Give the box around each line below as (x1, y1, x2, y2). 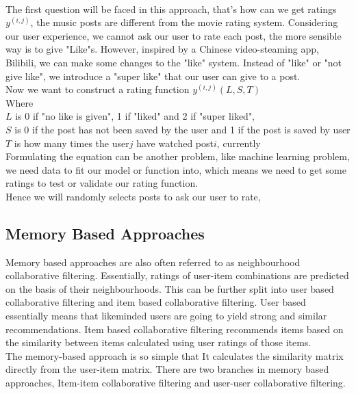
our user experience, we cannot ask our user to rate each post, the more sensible (5, 28, 342, 42)
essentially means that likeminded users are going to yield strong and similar (5, 308, 327, 323)
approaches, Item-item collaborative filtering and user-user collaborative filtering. (5, 376, 346, 390)
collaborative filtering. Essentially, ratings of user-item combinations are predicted (5, 268, 349, 283)
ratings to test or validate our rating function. (5, 176, 199, 190)
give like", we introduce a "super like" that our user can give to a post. (5, 68, 301, 83)
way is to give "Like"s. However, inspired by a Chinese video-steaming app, (5, 42, 319, 56)
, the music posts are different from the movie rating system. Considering (30, 15, 338, 29)
